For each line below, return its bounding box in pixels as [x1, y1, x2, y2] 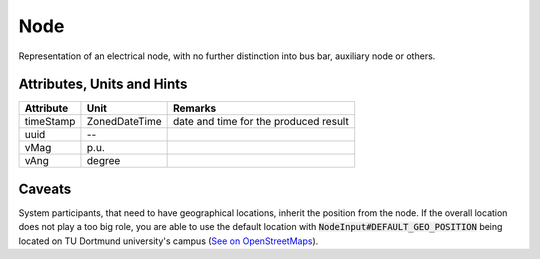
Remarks [172, 101, 217, 115]
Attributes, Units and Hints [18, 76, 188, 93]
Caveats [18, 180, 72, 197]
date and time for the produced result [172, 115, 349, 129]
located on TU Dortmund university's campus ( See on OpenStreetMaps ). [18, 235, 319, 247]
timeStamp [24, 115, 76, 129]
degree [86, 154, 121, 168]
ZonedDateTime [86, 115, 162, 129]
